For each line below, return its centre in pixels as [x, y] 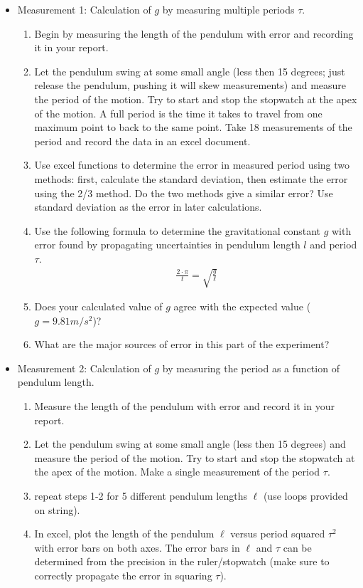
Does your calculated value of [98, 306]
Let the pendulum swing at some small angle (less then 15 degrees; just [190, 71]
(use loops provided [305, 496]
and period [334, 245]
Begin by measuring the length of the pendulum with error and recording [194, 33]
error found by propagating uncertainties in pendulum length [167, 245]
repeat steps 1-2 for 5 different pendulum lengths [141, 496]
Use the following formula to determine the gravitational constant [177, 230]
